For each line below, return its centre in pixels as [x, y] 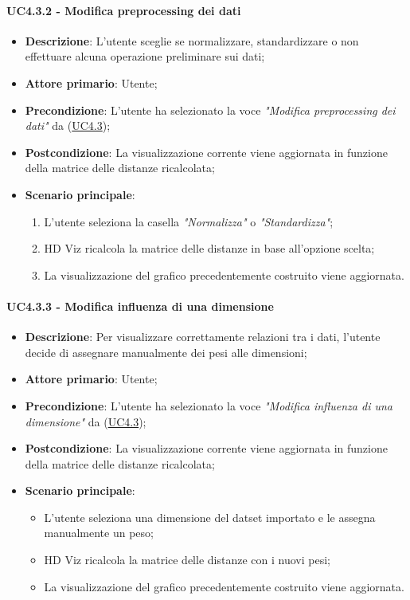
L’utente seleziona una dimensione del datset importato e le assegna [210, 517]
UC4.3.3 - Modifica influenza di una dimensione [140, 306]
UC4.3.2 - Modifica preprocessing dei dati [124, 10]
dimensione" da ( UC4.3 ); [86, 421]
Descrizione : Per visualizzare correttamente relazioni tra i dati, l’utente [203, 337]
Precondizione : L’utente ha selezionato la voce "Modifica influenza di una [209, 405]
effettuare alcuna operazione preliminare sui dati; [145, 56]
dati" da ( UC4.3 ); [68, 125]
